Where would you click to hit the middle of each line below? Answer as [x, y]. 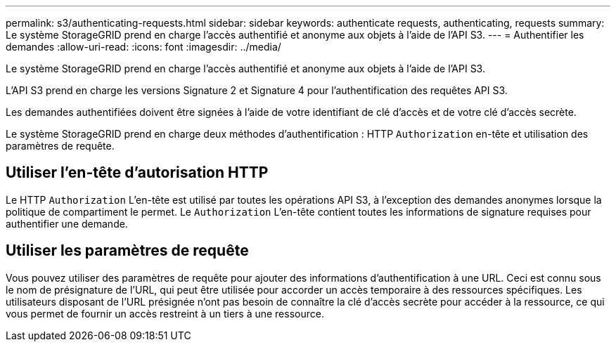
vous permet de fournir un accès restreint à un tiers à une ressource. [165, 313]
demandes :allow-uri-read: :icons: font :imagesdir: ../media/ [143, 47]
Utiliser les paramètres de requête [127, 251]
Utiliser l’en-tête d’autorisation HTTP [137, 173]
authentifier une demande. [67, 223]
